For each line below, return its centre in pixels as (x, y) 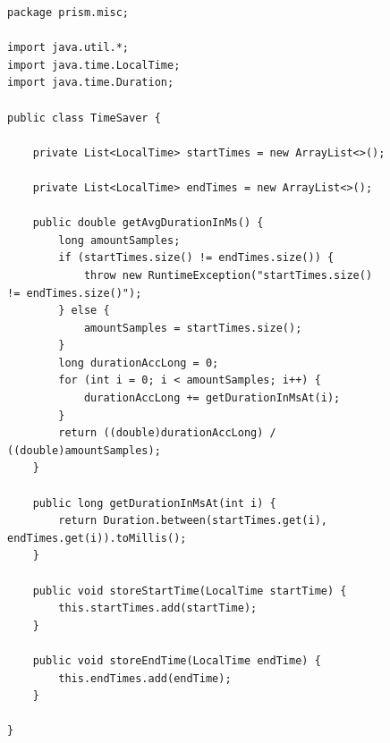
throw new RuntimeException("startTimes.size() (228, 275)
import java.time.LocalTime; (94, 65)
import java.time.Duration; (91, 83)
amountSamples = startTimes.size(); (193, 328)
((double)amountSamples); (84, 450)
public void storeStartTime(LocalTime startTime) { (190, 591)
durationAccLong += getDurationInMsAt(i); (212, 398)
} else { (84, 311)
